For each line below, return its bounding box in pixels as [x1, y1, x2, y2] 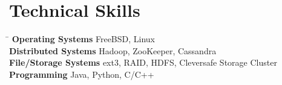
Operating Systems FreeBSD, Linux [11, 33, 156, 45]
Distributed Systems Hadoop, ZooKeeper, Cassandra [9, 44, 217, 57]
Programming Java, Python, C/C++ [9, 68, 154, 80]
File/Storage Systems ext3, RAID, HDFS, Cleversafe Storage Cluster [9, 56, 277, 69]
